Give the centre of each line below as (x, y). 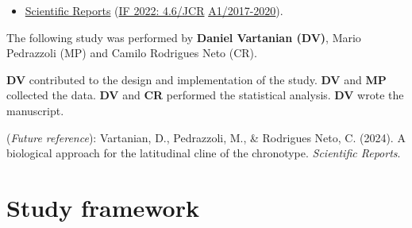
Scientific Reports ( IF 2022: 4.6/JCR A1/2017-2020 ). (154, 10)
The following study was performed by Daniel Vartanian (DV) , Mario (184, 37)
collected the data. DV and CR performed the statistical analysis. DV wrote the (205, 95)
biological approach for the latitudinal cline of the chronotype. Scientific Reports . (204, 153)
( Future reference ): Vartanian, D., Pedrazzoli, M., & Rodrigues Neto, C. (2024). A (206, 137)
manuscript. (35, 110)
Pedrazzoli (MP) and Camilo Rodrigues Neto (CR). (132, 53)
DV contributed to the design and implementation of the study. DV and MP (196, 79)
